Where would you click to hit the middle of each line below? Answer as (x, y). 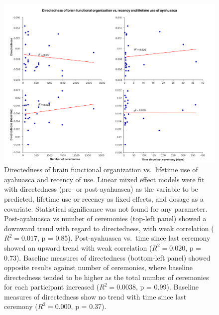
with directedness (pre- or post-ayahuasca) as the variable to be (101, 189)
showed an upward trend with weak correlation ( (78, 247)
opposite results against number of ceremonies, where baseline (98, 267)
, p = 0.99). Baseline (167, 287)
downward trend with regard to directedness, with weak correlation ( (109, 228)
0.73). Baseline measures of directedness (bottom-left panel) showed (107, 257)
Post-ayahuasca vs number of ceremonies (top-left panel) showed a (105, 218)
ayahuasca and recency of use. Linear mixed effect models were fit (104, 179)
